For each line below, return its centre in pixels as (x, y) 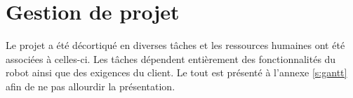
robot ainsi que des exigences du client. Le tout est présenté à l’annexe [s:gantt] (176, 72)
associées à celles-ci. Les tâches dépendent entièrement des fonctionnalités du (171, 58)
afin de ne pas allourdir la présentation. (91, 86)
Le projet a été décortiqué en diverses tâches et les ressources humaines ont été (175, 45)
